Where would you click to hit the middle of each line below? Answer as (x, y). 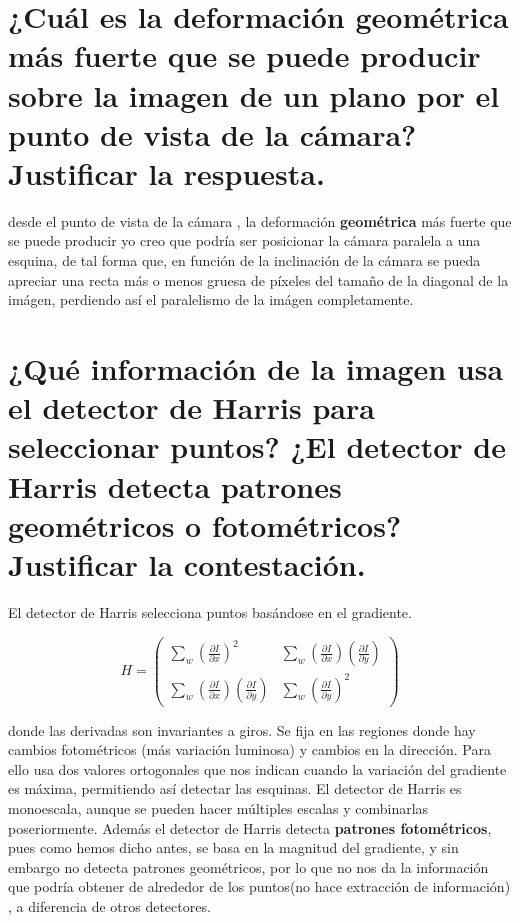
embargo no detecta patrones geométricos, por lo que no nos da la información (248, 866)
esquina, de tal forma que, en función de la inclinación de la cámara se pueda (244, 260)
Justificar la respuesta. (166, 172)
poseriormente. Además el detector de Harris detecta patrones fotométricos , (250, 827)
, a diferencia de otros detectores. (109, 905)
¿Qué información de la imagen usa (256, 368)
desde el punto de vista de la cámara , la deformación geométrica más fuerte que (260, 220)
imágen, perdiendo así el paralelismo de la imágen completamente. (211, 299)
